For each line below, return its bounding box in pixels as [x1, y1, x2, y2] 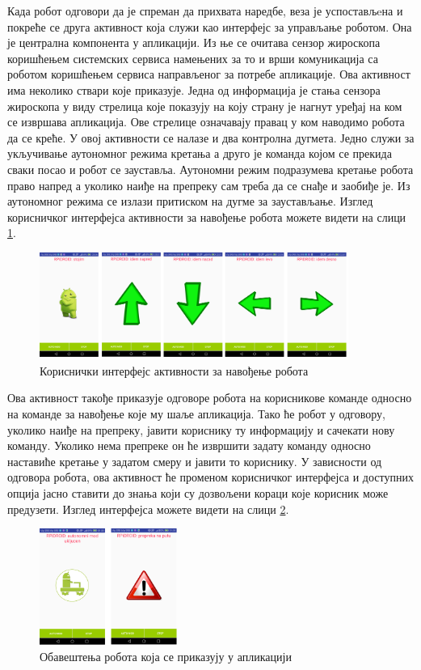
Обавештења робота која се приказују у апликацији [40, 647, 292, 664]
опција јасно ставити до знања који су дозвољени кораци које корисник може [7, 484, 389, 501]
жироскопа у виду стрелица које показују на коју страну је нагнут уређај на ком [7, 97, 402, 114]
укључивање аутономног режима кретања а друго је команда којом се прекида [7, 145, 392, 162]
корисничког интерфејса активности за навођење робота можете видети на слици [7, 208, 406, 225]
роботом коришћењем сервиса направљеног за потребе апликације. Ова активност [7, 66, 410, 83]
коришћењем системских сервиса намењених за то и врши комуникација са [7, 49, 378, 66]
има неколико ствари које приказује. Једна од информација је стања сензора [7, 81, 381, 98]
